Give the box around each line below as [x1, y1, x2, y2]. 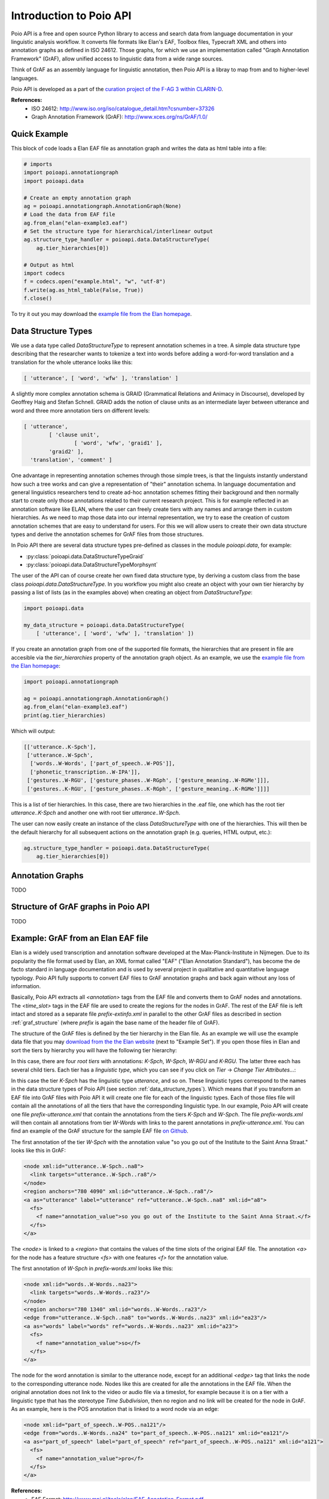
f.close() [23, 295, 53, 302]
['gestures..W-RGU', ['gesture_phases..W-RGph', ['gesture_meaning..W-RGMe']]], [27, 777, 270, 784]
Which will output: [11, 727, 56, 735]
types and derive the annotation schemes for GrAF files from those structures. [11, 531, 204, 538]
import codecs [23, 270, 65, 277]
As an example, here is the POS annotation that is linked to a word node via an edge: [11, 1405, 220, 1412]
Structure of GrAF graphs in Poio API [11, 902, 150, 912]
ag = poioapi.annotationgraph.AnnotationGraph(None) [23, 203, 182, 209]
